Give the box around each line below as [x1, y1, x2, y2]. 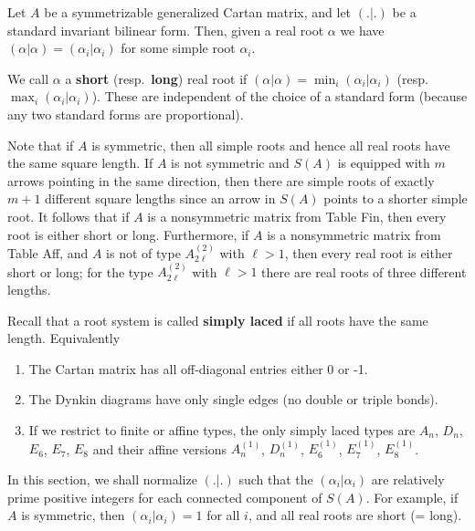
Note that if [7, 135, 74, 154]
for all [206, 505, 240, 525]
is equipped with [337, 153, 430, 172]
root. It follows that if [7, 206, 130, 225]
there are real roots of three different [261, 262, 467, 281]
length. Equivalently [7, 328, 121, 348]
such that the [238, 469, 313, 488]
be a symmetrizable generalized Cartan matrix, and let [44, 3, 352, 21]
